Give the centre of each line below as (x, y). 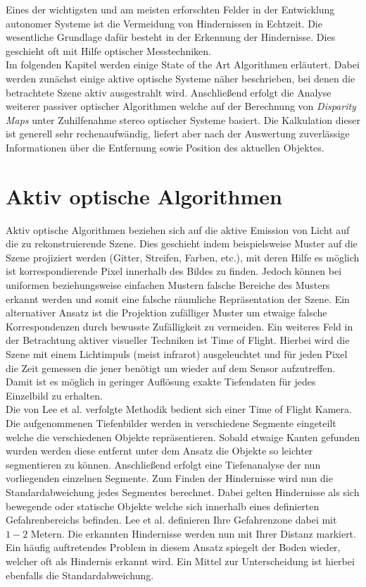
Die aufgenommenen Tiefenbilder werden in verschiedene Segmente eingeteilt (171, 422)
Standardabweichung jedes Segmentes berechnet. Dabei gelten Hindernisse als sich (183, 492)
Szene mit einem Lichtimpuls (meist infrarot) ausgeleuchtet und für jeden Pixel (177, 354)
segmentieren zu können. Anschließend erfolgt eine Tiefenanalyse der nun (163, 464)
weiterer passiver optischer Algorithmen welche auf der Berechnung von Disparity (181, 106)
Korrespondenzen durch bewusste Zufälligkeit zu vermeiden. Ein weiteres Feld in (179, 326)
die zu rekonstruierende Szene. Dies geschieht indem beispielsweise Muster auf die (182, 243)
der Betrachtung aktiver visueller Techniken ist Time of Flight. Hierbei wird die (178, 340)
